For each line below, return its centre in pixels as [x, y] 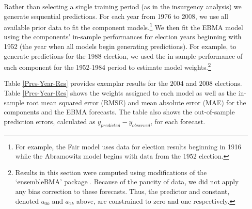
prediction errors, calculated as [50, 121]
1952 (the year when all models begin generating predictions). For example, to [120, 46]
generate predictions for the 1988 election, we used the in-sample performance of [123, 56]
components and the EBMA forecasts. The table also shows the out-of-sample [119, 112]
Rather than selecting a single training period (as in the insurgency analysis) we [123, 6]
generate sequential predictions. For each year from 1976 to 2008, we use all [116, 16]
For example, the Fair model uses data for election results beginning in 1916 [128, 146]
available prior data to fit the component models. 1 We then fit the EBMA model [124, 26]
